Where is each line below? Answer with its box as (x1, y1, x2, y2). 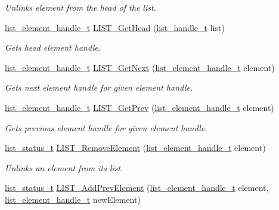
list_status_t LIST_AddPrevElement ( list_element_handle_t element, (5, 181, 269, 194)
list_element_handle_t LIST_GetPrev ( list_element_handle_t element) (5, 101, 274, 113)
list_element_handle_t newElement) (5, 193, 141, 205)
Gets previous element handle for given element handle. (5, 121, 207, 134)
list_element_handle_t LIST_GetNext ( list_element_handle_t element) (5, 61, 275, 73)
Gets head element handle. (5, 41, 101, 54)
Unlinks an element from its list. (5, 161, 123, 174)
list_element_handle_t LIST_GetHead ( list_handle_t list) (5, 21, 225, 33)
